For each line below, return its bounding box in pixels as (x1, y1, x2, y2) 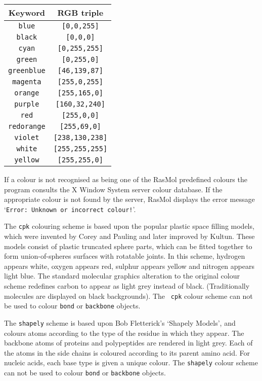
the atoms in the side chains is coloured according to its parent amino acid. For (4, 347, 250, 358)
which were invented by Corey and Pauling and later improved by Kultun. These (4, 231, 255, 241)
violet (14, 133, 39, 142)
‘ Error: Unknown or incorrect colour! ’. (4, 203, 136, 214)
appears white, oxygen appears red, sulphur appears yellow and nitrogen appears (4, 260, 254, 271)
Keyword (8, 7, 46, 18)
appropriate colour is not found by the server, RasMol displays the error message (4, 194, 255, 204)
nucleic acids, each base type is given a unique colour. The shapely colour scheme (4, 357, 258, 368)
